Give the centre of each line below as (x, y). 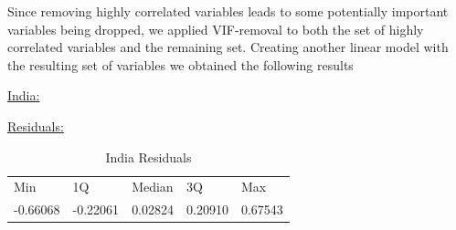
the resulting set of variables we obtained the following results (180, 64)
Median (153, 187)
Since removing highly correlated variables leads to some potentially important (228, 11)
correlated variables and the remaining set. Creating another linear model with (228, 47)
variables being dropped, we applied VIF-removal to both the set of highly (216, 29)
